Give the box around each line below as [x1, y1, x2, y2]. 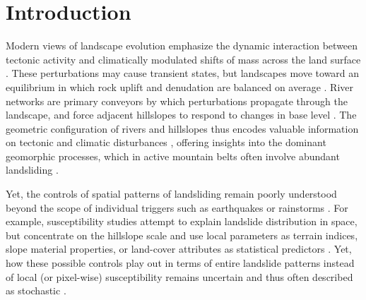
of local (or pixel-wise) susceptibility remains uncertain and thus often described [6, 269, 353, 284]
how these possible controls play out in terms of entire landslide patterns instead [6, 256, 355, 270]
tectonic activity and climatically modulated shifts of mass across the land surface [6, 52, 361, 66]
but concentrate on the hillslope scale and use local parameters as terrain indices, [6, 227, 358, 242]
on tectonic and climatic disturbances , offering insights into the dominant [6, 135, 326, 150]
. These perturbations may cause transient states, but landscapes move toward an [6, 66, 360, 80]
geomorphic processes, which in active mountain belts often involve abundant [6, 148, 340, 163]
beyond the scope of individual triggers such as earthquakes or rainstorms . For [6, 200, 348, 215]
